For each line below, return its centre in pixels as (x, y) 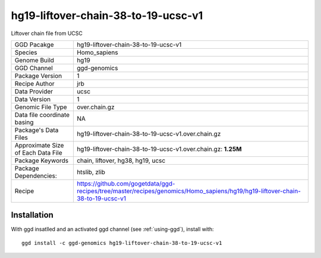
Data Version (33, 99)
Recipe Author (34, 83)
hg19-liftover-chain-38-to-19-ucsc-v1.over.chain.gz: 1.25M (159, 149)
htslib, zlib (91, 172)
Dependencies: (36, 175)
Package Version (38, 75)
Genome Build (34, 60)
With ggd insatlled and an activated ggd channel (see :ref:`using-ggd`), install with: (112, 229)
